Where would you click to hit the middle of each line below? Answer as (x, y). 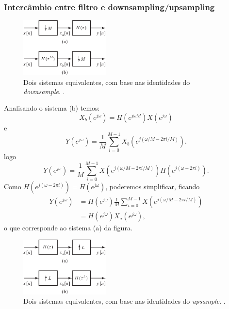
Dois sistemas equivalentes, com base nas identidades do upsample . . (124, 301)
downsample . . (44, 91)
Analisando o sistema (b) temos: (52, 108)
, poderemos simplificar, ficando (153, 187)
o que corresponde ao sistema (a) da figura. (68, 228)
